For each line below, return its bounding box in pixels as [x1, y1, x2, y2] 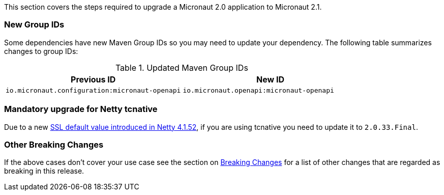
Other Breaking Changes [4, 139, 104, 150]
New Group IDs [4, 19, 65, 30]
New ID [256, 74, 285, 85]
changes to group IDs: [4, 46, 78, 55]
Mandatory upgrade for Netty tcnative [4, 104, 158, 115]
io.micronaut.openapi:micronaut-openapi [183, 86, 334, 94]
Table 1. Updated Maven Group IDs [115, 62, 248, 73]
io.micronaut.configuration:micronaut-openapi [6, 86, 181, 94]
